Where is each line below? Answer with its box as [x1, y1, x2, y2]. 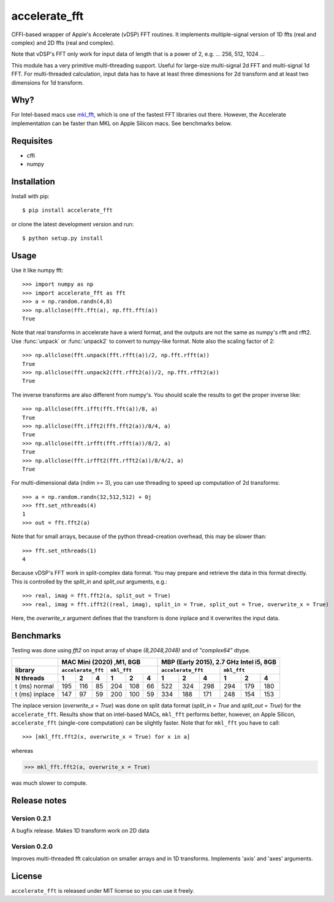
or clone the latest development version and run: [11, 220, 134, 228]
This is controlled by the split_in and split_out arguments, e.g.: [11, 577, 168, 585]
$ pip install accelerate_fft [22, 207, 113, 214]
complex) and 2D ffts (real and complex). [11, 39, 115, 46]
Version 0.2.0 [11, 842, 53, 850]
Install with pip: [11, 193, 50, 199]
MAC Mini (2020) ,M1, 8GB [61, 658, 141, 666]
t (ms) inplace [15, 690, 55, 699]
